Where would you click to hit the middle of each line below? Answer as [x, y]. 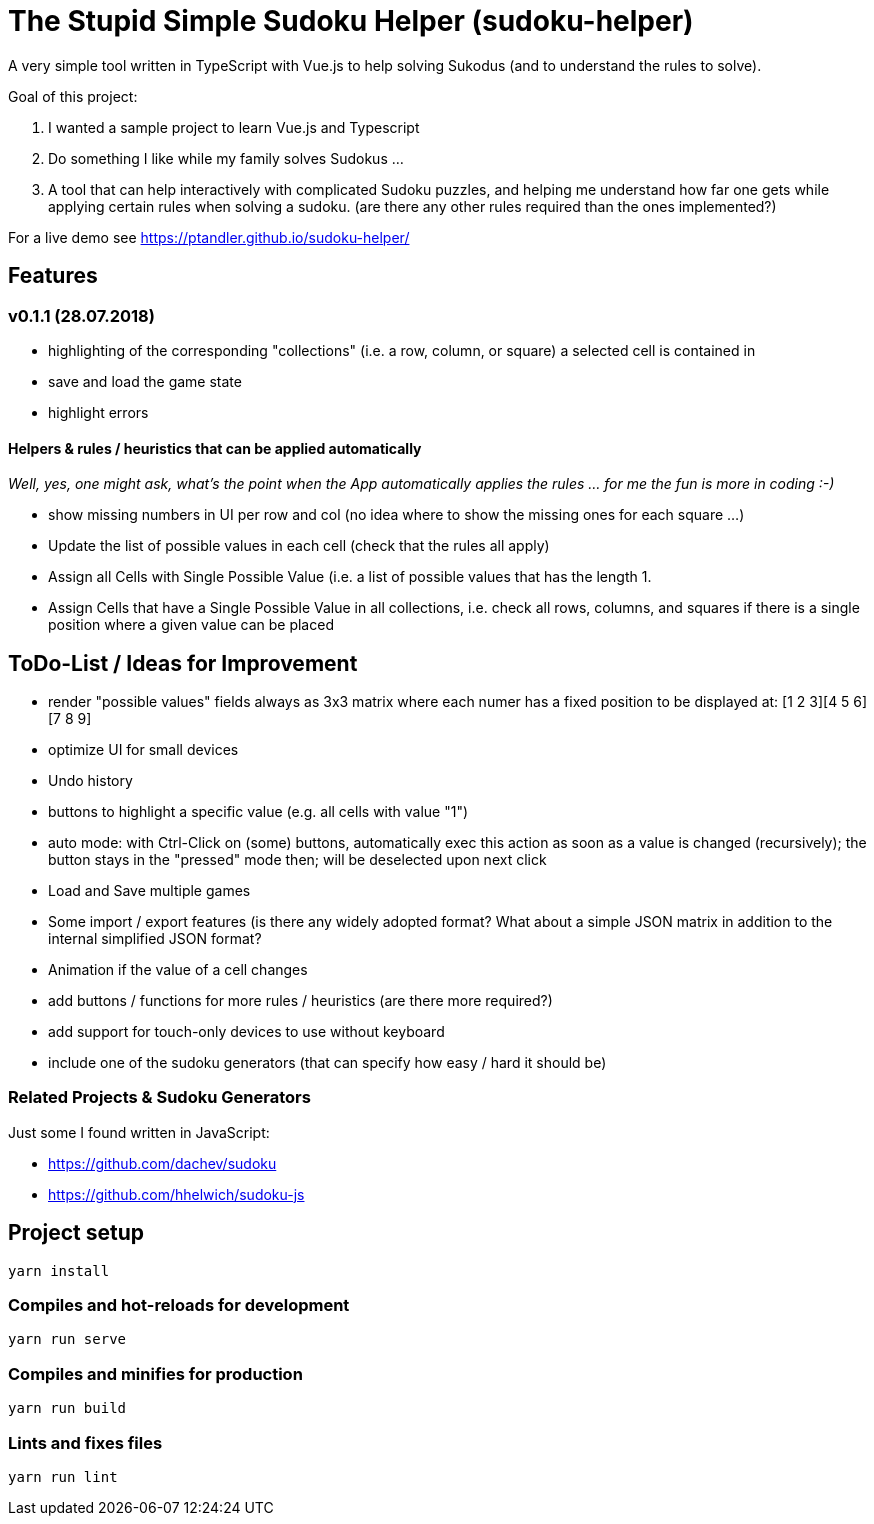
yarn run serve [67, 1339]
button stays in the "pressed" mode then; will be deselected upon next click [297, 860]
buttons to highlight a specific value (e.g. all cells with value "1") [258, 812]
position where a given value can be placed [191, 625]
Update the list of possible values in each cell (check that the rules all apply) [299, 546]
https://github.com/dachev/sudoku [162, 1163]
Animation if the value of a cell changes [178, 970]
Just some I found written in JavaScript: [139, 1132]
